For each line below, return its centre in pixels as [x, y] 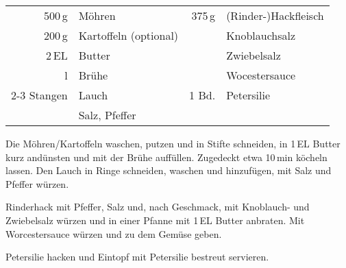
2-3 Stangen [39, 95]
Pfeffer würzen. [37, 183]
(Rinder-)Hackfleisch [275, 15]
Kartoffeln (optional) [128, 35]
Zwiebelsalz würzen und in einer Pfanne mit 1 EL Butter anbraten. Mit [155, 220]
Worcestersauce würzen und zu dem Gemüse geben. [114, 233]
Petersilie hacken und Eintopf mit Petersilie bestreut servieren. [137, 257]
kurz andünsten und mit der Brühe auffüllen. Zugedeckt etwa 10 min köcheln [166, 157]
